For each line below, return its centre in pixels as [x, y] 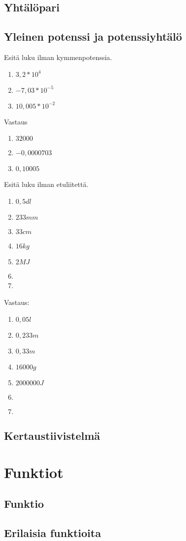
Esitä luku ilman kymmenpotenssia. [58, 57]
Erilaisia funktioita [53, 532]
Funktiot [34, 472]
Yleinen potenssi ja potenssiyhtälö [93, 36]
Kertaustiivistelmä [52, 435]
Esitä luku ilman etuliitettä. [46, 184]
